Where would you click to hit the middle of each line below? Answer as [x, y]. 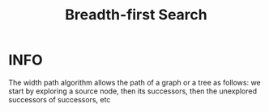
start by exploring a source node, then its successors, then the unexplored [133, 91]
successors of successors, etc [60, 99]
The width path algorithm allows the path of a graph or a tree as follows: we [134, 82]
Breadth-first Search [136, 15]
